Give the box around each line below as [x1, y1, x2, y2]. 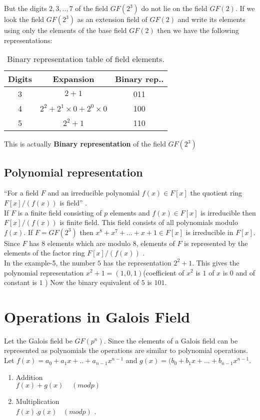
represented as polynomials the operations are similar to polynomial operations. [4, 345, 248, 355]
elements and [109, 207, 150, 217]
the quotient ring [190, 187, 242, 198]
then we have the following [157, 25, 239, 35]
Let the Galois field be [4, 335, 72, 345]
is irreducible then [200, 207, 256, 217]
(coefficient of [143, 267, 184, 277]
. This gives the [192, 257, 239, 267]
